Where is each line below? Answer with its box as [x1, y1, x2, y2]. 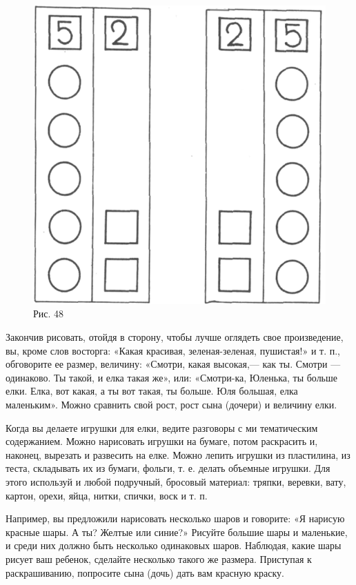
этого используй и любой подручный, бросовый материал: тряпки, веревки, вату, [6, 474, 346, 488]
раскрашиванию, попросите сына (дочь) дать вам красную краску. [6, 565, 284, 579]
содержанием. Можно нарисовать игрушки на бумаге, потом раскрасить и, [6, 434, 318, 448]
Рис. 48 [33, 306, 64, 321]
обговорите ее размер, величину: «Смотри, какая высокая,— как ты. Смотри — [6, 357, 341, 371]
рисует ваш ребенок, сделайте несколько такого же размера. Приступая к [6, 551, 312, 566]
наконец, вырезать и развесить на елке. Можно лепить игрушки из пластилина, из [6, 447, 350, 462]
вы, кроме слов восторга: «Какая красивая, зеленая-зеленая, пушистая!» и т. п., [6, 343, 341, 357]
